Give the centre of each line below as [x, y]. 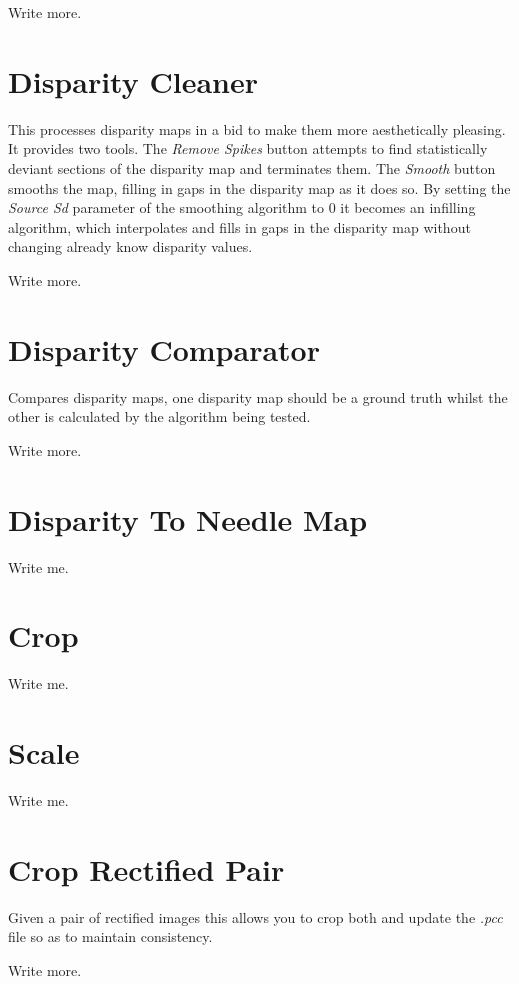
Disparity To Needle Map [188, 518]
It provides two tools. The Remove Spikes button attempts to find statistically [248, 148]
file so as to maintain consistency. [110, 936]
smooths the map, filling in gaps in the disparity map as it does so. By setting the [259, 187]
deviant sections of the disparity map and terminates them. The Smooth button [252, 167]
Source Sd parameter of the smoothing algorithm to [166, 207]
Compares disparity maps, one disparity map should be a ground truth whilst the [258, 396]
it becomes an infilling [408, 207]
